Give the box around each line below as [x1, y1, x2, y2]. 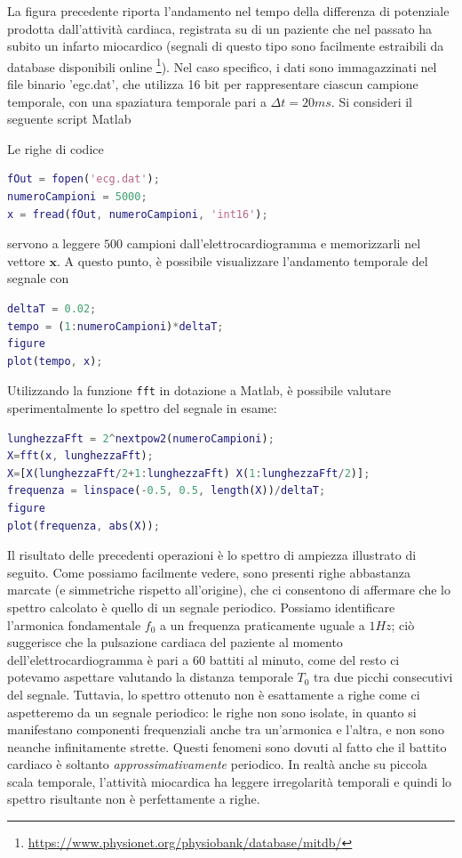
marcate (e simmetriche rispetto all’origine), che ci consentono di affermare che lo [7, 580, 450, 599]
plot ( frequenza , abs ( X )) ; [7, 519, 160, 532]
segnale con [7, 269, 69, 287]
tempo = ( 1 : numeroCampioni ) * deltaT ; [7, 320, 224, 333]
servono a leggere [7, 234, 100, 253]
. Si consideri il [331, 92, 412, 110]
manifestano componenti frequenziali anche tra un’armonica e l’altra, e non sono [7, 720, 444, 739]
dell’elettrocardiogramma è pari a [7, 650, 189, 668]
